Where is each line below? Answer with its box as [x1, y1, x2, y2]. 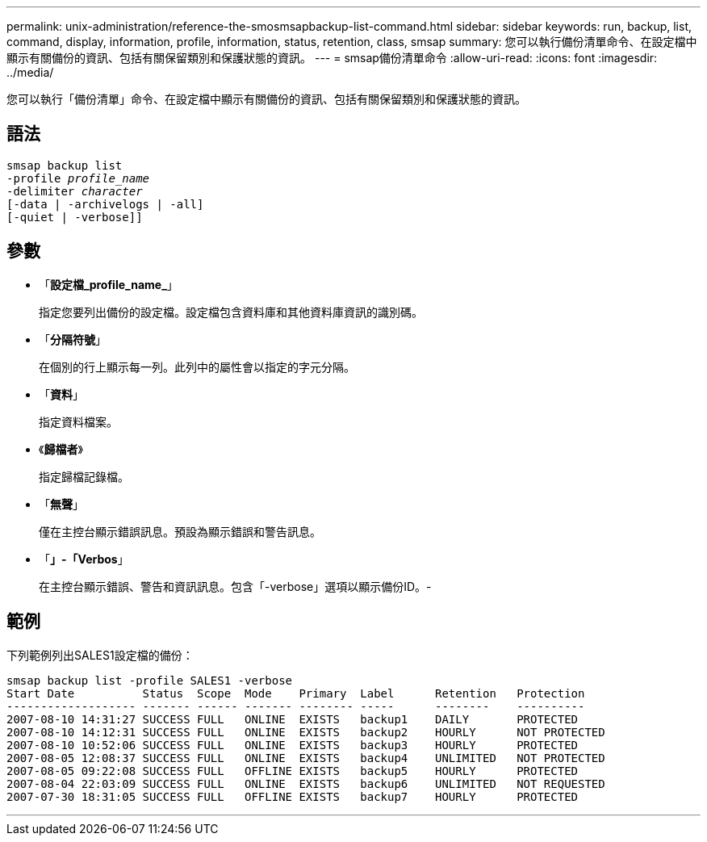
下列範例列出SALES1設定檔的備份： [6, 647, 194, 662]
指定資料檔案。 [39, 414, 118, 429]
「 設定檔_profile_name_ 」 [39, 277, 178, 291]
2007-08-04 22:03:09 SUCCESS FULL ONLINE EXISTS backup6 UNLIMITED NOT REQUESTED [6, 777, 605, 790]
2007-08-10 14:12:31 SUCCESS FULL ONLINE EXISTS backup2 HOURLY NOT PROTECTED [6, 725, 605, 739]
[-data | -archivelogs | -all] [6, 197, 204, 211]
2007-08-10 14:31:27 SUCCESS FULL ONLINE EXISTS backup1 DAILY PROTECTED [6, 712, 579, 726]
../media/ [6, 65, 54, 79]
